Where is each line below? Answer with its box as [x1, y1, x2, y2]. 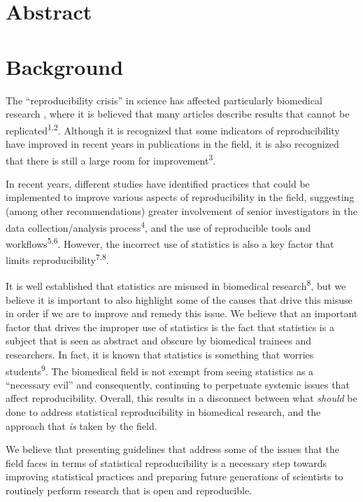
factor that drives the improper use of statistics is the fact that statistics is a [6, 319, 334, 334]
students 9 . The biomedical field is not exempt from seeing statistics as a [6, 361, 314, 378]
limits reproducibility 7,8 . [6, 251, 109, 267]
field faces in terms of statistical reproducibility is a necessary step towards [6, 455, 327, 470]
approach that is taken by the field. [6, 418, 157, 433]
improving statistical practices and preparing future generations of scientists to [6, 469, 343, 484]
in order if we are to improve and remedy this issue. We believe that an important [6, 306, 358, 321]
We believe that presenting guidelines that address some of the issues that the [6, 442, 340, 456]
